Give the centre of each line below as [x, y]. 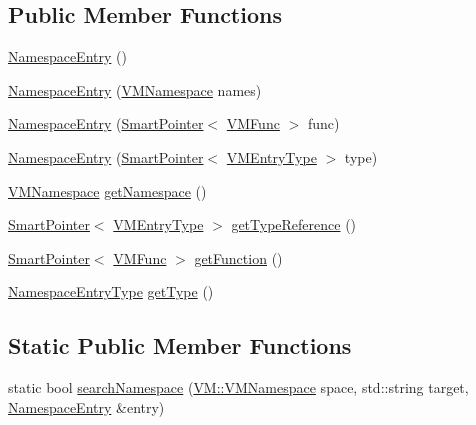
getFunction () [238, 257]
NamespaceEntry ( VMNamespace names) [135, 89]
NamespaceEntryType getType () [111, 291]
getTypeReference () [294, 224]
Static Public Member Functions [180, 345]
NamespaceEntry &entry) [86, 406]
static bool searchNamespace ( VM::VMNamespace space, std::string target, [238, 387]
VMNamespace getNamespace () [107, 190]
